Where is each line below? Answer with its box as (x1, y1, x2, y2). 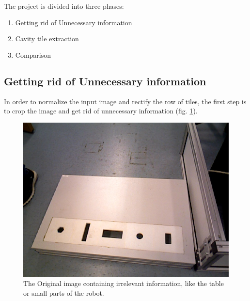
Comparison (15, 49, 51, 60)
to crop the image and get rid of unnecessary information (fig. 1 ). (4, 106, 198, 116)
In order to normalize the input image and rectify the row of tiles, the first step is (4, 96, 247, 106)
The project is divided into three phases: (4, 1, 124, 11)
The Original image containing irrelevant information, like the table (23, 278, 224, 288)
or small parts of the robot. (23, 287, 104, 298)
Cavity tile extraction (15, 33, 79, 44)
